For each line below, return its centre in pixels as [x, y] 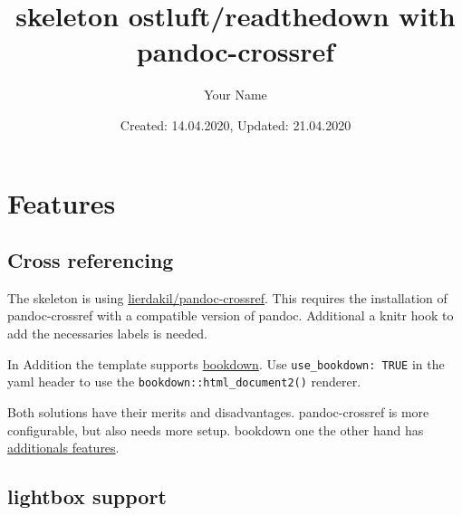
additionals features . [63, 448]
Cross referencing [91, 260]
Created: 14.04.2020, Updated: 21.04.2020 [236, 124]
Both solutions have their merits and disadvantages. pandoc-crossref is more [218, 411]
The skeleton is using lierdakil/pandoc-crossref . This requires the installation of [227, 297]
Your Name [236, 95]
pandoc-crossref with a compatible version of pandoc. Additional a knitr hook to [231, 315]
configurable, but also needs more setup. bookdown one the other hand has [216, 429]
